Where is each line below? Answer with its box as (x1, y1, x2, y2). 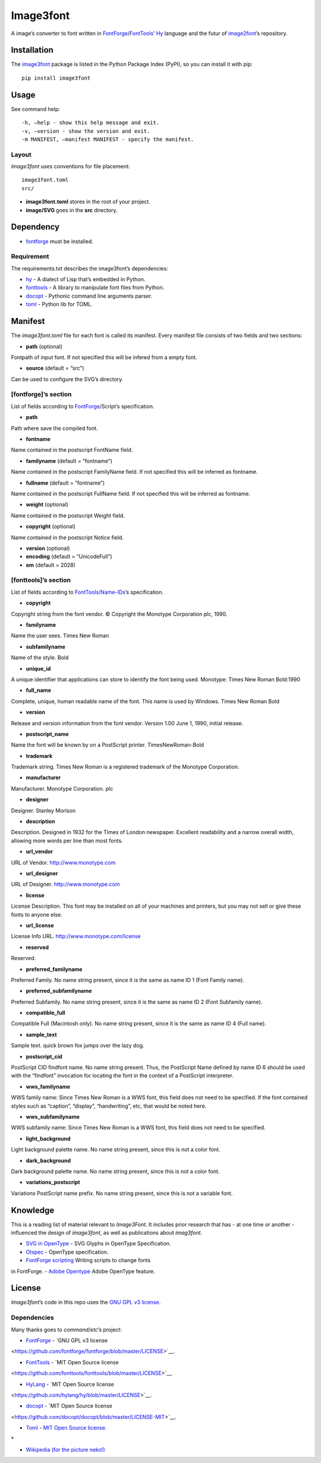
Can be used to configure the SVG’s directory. (11, 375, 124, 383)
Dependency (11, 222, 59, 232)
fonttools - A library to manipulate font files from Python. (26, 284, 165, 291)
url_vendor (26, 848, 53, 855)
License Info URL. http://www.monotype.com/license (11, 933, 141, 940)
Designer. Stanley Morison (11, 807, 76, 814)
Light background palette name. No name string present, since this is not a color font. (11, 1146, 221, 1153)
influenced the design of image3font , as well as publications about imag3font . (11, 1229, 202, 1237)
